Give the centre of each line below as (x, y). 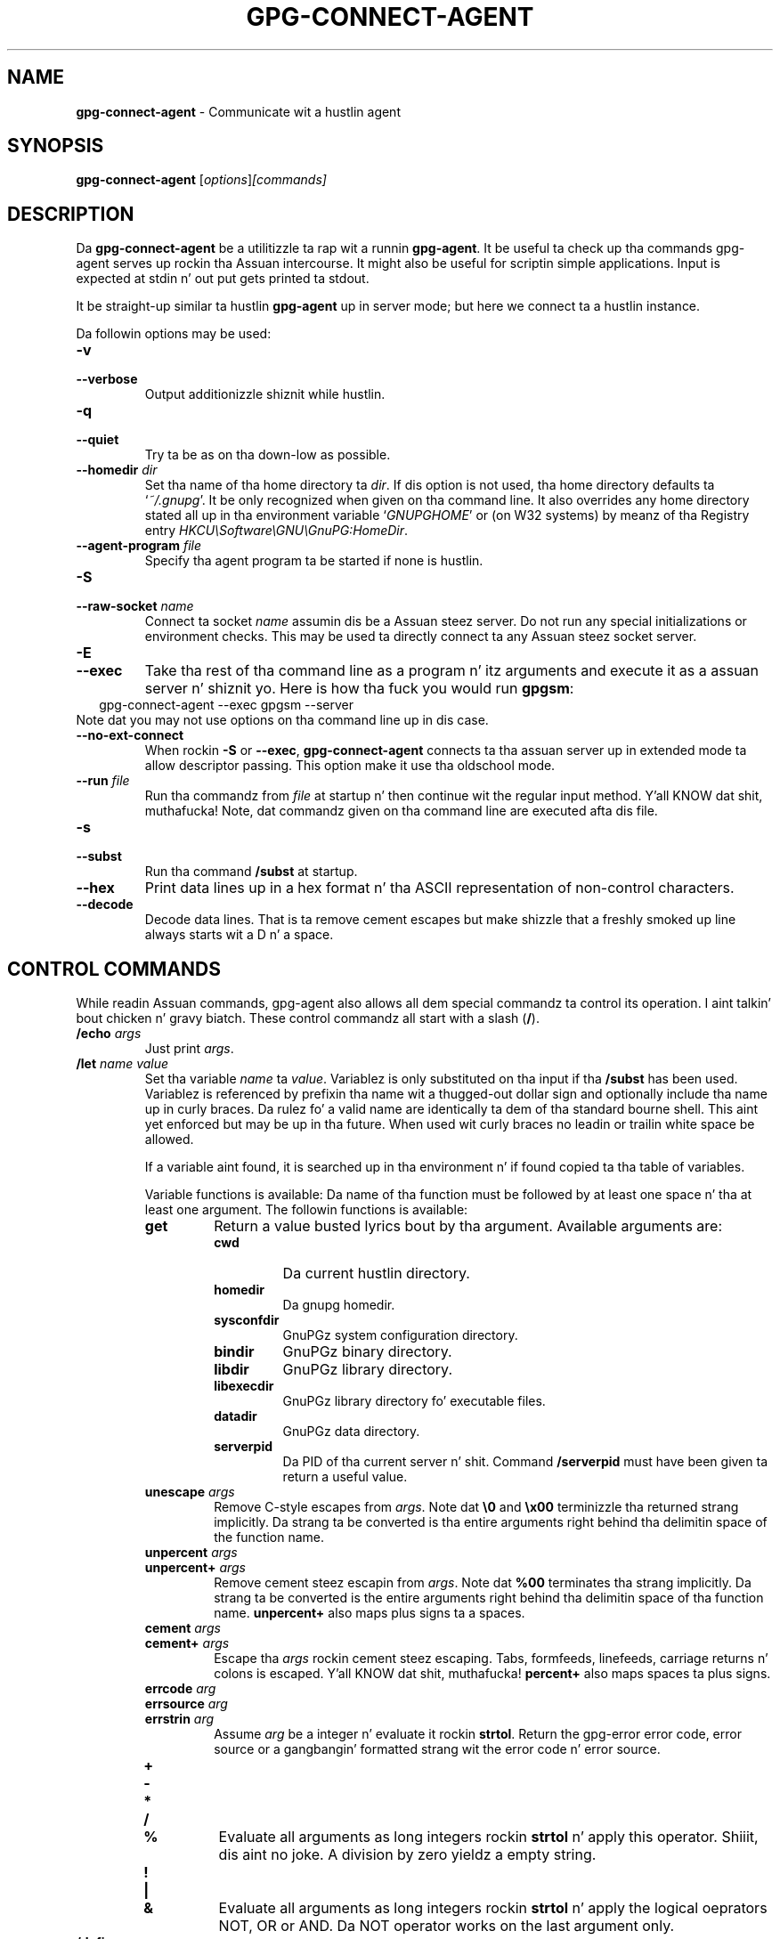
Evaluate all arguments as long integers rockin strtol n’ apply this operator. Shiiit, (488, 1837)
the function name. (269, 1537)
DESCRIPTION (71, 214)
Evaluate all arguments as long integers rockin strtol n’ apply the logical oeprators (493, 1908)
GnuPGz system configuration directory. (400, 1335)
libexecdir (244, 1386)
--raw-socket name (135, 606)
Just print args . (189, 1049)
